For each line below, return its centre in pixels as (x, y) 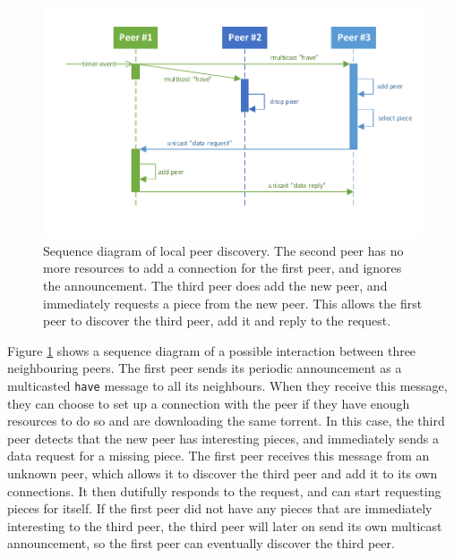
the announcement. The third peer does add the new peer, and (215, 286)
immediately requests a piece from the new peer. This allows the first (233, 303)
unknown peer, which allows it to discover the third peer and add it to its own (223, 473)
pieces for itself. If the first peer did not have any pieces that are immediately (220, 508)
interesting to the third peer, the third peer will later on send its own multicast (225, 525)
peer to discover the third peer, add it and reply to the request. (217, 321)
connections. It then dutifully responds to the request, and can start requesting (224, 490)
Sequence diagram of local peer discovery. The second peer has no (223, 250)
